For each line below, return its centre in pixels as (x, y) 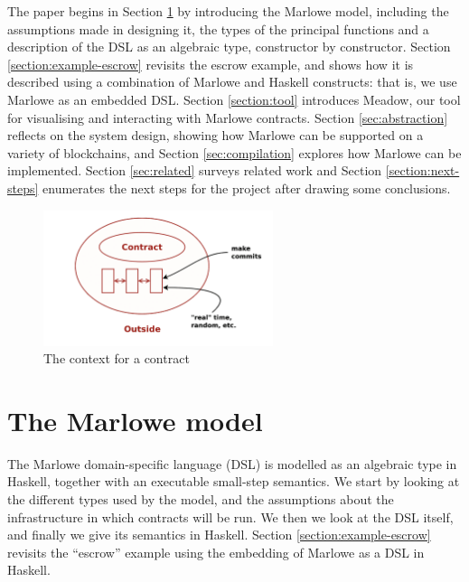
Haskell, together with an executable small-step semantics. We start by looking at (234, 481)
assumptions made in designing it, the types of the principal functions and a (218, 28)
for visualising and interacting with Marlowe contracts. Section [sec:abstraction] (228, 117)
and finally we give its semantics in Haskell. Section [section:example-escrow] (219, 535)
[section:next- (422, 170)
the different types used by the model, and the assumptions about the (201, 499)
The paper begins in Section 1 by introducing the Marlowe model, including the (228, 11)
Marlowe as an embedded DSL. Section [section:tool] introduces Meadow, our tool (234, 99)
